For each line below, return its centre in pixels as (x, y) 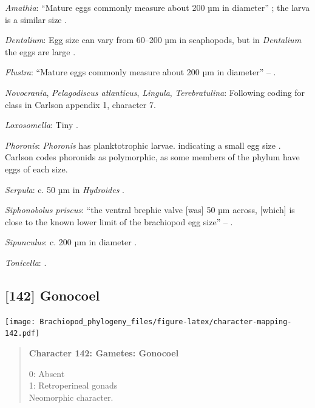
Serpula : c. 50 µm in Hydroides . (65, 189)
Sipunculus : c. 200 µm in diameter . (71, 242)
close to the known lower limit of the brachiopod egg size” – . (119, 221)
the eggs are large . (40, 51)
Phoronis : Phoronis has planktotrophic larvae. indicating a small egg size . (143, 145)
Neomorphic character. (71, 397)
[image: (20, 321)
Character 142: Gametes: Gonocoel (104, 353)
